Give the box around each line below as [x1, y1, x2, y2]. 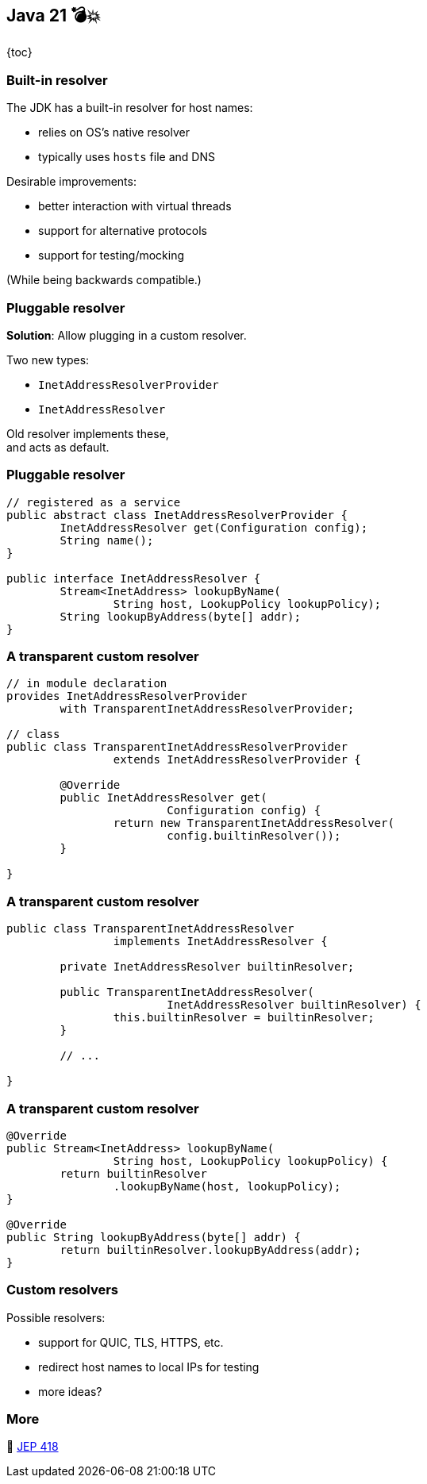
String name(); [60, 533, 154, 547]
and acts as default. [6, 440, 110, 454]
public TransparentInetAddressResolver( [60, 986, 314, 999]
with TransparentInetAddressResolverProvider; [60, 702, 355, 716]
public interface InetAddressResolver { [6, 571, 261, 585]
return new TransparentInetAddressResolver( [113, 817, 394, 830]
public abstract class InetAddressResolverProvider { [6, 508, 348, 521]
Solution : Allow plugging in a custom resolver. [6, 328, 247, 342]
